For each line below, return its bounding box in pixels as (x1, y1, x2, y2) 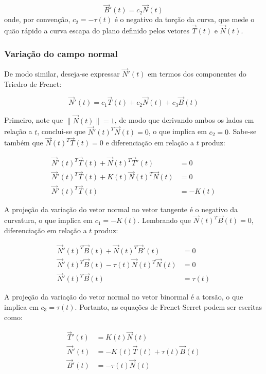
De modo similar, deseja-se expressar (4, 68, 120, 79)
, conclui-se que (37, 126, 85, 137)
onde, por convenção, (4, 14, 70, 25)
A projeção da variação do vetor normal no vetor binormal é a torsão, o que (4, 291, 243, 302)
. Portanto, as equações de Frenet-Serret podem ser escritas (75, 302, 262, 312)
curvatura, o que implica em (4, 215, 93, 226)
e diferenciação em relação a (105, 137, 194, 148)
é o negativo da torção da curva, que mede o (114, 14, 255, 25)
